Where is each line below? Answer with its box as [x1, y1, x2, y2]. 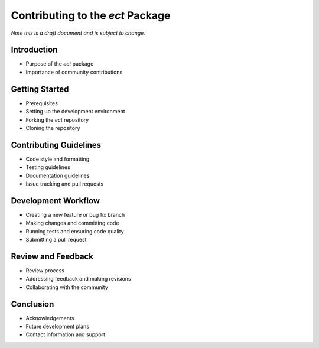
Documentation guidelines [25, 172, 90, 179]
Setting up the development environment [25, 108, 125, 115]
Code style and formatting [25, 155, 90, 162]
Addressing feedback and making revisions [25, 275, 131, 282]
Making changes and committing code [25, 219, 119, 227]
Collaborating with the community [25, 284, 109, 291]
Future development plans [25, 323, 90, 330]
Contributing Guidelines [11, 139, 102, 150]
